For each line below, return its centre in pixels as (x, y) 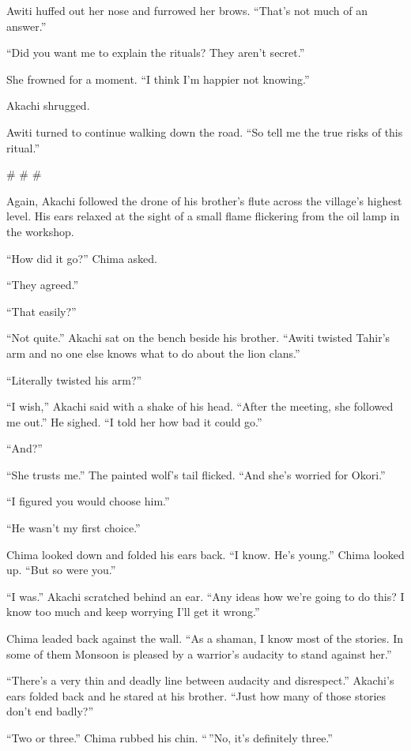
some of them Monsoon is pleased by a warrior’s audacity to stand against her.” (199, 653)
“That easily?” (41, 311)
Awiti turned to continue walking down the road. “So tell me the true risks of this (205, 131)
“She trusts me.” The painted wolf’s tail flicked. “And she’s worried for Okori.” (196, 474)
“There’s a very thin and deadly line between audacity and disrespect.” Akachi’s (200, 680)
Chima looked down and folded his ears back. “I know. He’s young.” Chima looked (205, 554)
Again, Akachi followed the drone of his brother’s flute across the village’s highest (204, 200)
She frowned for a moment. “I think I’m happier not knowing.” (158, 79)
